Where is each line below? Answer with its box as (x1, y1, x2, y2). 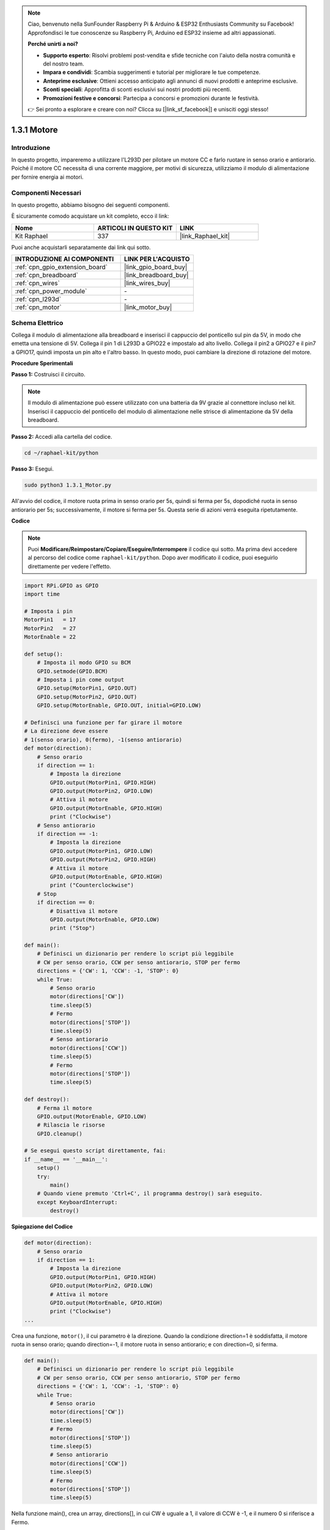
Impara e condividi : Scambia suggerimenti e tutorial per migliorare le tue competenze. (43, 69, 261, 76)
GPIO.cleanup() (37, 1130, 82, 1137)
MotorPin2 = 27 (24, 625, 76, 632)
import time (24, 591, 61, 598)
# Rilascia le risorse (37, 1122, 105, 1129)
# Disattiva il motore (50, 908, 119, 914)
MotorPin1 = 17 (24, 616, 76, 624)
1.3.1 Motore (11, 124, 58, 135)
